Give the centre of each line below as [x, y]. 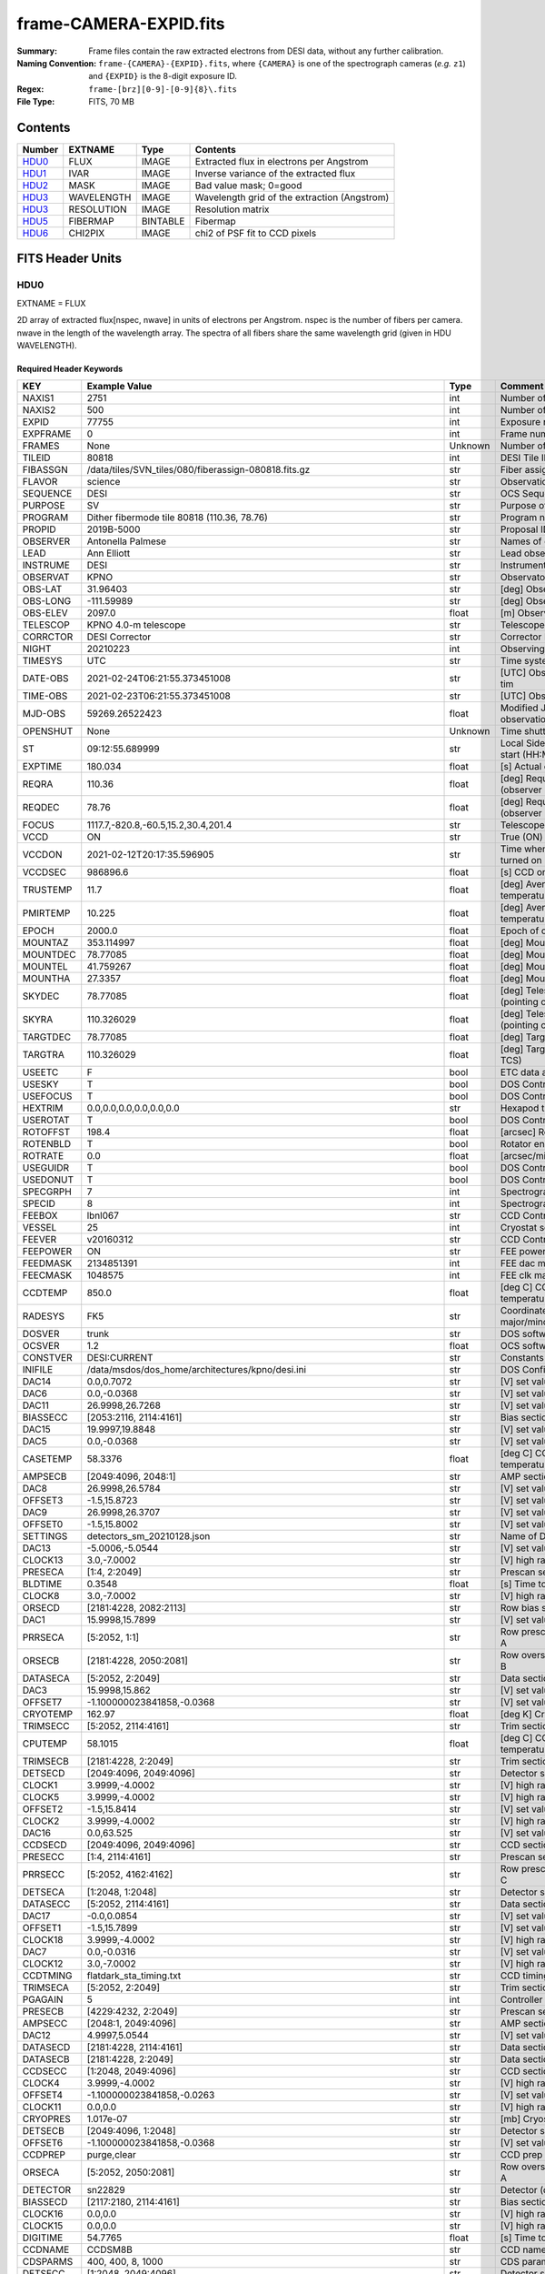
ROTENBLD [47, 1144]
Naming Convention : [57, 63]
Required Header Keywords [70, 368]
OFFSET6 [43, 2143]
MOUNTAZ [45, 943]
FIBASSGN [45, 470]
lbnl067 [103, 1216]
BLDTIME [42, 1585]
